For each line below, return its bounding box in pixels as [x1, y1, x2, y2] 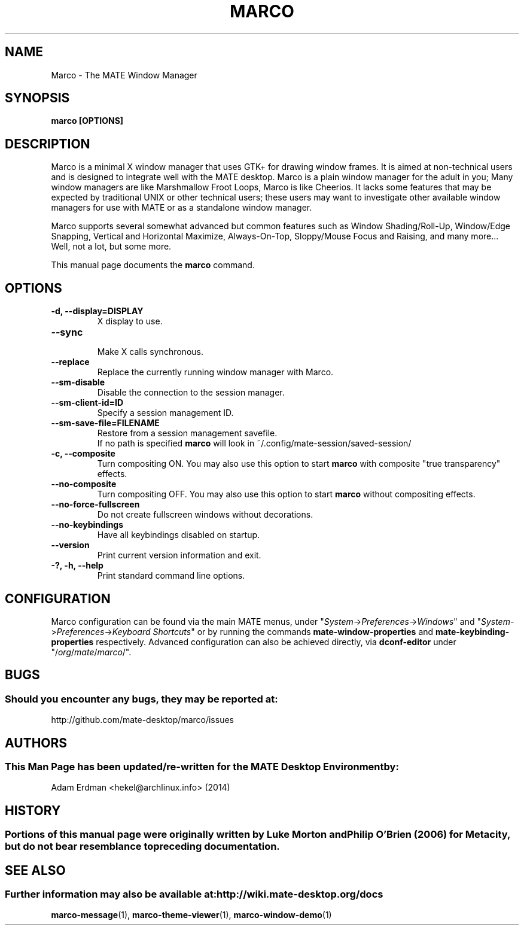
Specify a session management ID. [97, 408, 234, 418]
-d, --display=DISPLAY [51, 306, 144, 317]
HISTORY [5, 803, 61, 818]
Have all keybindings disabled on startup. [97, 530, 260, 540]
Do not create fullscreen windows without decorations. [97, 509, 313, 520]
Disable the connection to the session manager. [97, 387, 285, 398]
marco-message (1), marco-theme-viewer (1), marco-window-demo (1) [51, 910, 332, 920]
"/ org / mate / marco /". [51, 646, 132, 657]
